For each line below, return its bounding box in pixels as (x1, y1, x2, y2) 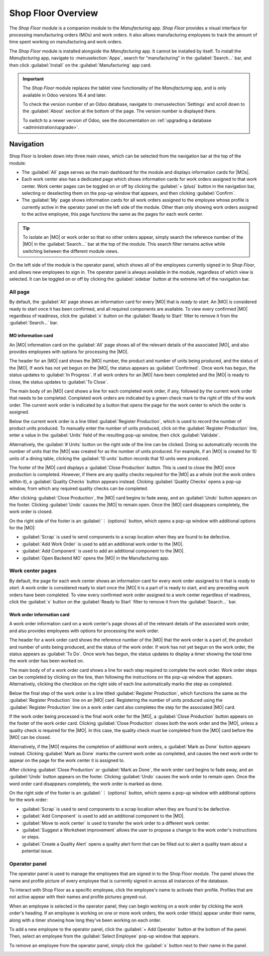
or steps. (21, 834, 40, 840)
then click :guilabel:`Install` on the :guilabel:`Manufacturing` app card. (9, 62, 152, 68)
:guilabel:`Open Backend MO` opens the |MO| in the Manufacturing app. (21, 555, 169, 561)
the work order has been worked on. (9, 658, 84, 664)
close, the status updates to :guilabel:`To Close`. (9, 379, 108, 385)
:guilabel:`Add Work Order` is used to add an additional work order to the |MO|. (21, 541, 184, 547)
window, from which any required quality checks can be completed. (9, 485, 148, 491)
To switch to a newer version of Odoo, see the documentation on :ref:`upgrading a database (22, 117, 212, 123)
